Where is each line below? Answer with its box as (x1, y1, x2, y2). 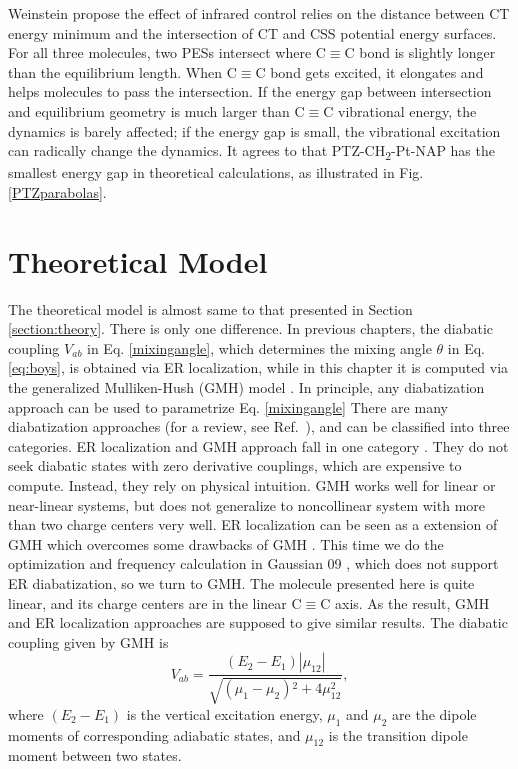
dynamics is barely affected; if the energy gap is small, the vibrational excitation (8, 120, 501, 141)
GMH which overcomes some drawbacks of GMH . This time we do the (8, 533, 444, 554)
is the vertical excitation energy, (126, 703, 323, 724)
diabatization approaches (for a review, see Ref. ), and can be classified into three (8, 416, 510, 437)
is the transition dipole (328, 724, 468, 745)
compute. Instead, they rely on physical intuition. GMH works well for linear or (8, 474, 496, 495)
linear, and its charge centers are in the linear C (8, 592, 302, 613)
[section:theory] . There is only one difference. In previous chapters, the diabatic (8, 318, 494, 339)
